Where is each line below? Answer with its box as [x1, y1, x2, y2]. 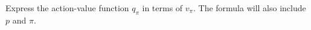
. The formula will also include [193, 2, 306, 14]
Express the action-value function [5, 2, 129, 14]
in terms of [142, 2, 183, 14]
